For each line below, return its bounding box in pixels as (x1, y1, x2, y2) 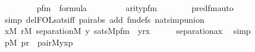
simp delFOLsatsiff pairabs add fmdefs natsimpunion (4, 13, 204, 25)
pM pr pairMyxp (4, 36, 73, 48)
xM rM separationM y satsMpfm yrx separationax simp (4, 25, 251, 37)
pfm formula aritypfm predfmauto (36, 2, 234, 13)
